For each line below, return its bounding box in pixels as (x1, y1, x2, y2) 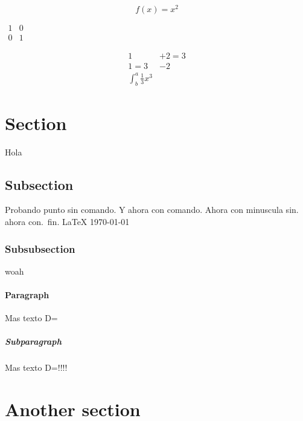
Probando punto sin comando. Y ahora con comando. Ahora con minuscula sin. (5, 203, 299, 216)
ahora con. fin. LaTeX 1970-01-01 (5, 215, 130, 228)
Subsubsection (5, 241, 75, 256)
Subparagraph (5, 335, 62, 348)
